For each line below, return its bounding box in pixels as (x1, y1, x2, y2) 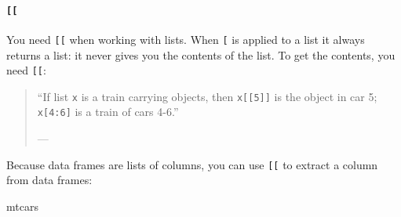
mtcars (6, 197, 38, 214)
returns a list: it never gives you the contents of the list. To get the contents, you (6, 46, 396, 63)
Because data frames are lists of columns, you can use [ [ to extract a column (6, 156, 378, 172)
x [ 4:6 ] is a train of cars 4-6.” (37, 103, 179, 120)
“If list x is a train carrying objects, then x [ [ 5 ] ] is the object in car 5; (37, 88, 377, 104)
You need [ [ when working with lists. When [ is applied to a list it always (6, 31, 365, 47)
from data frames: (6, 172, 93, 188)
